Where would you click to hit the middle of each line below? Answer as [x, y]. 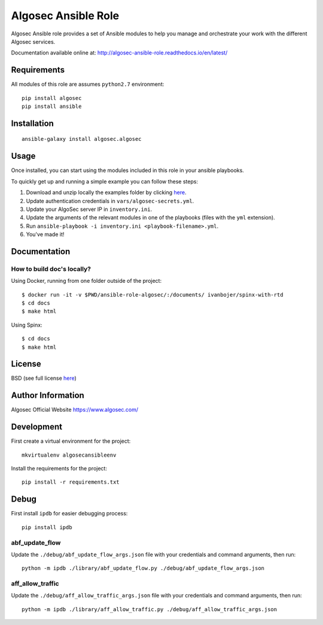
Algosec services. [33, 41]
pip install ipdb [47, 527]
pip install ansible [52, 107]
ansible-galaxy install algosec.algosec [82, 139]
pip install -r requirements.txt [71, 482]
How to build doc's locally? [51, 268]
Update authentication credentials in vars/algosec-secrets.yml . [110, 201]
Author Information [48, 395]
